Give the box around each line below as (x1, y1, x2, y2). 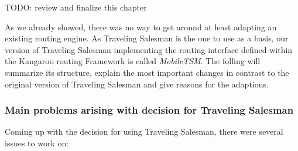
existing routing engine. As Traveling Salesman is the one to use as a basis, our (5, 32, 289, 44)
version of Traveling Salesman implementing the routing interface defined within (5, 43, 293, 55)
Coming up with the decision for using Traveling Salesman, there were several (5, 125, 283, 138)
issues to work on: (5, 136, 69, 149)
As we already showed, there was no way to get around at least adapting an (5, 20, 277, 33)
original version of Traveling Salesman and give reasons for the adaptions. (5, 78, 269, 90)
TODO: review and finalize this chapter (5, 1, 147, 13)
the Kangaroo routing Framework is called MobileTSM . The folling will (5, 55, 261, 67)
